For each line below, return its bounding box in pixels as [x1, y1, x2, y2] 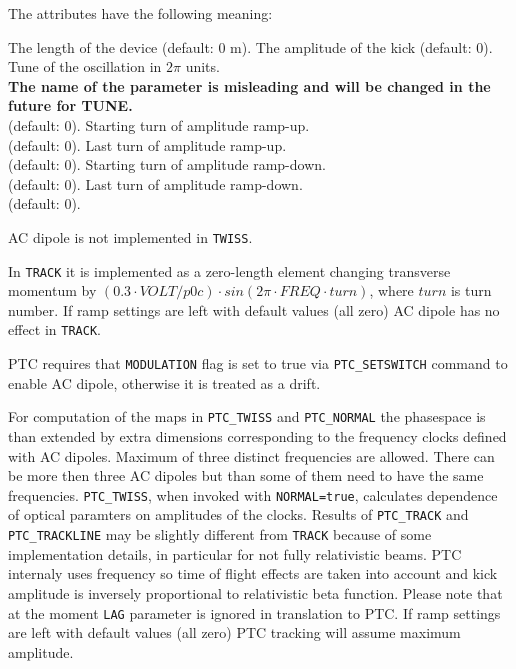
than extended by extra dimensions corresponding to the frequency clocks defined [8, 426, 507, 446]
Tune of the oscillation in [8, 56, 162, 77]
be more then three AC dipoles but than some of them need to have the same [8, 465, 484, 486]
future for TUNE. [8, 95, 133, 116]
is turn [450, 280, 492, 301]
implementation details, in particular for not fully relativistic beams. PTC [8, 543, 462, 564]
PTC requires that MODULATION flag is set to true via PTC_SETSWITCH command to [8, 353, 508, 374]
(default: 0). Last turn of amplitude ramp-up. [8, 134, 287, 155]
